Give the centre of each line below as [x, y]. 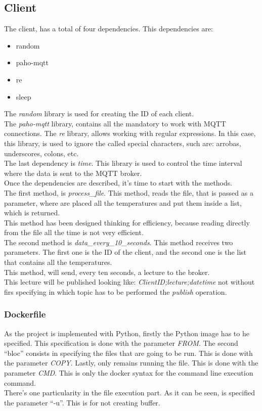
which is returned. [32, 213]
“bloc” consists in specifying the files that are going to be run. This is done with [128, 353]
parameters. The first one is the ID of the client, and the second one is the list [125, 252]
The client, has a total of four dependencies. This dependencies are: [108, 29]
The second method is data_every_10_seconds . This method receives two [119, 242]
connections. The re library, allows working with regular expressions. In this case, [130, 133]
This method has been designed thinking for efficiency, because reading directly [127, 222]
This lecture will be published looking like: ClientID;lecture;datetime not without [129, 282]
